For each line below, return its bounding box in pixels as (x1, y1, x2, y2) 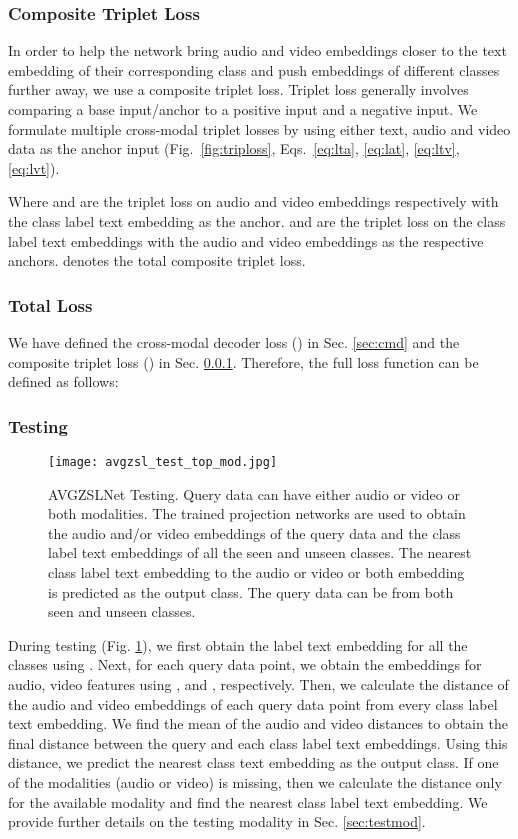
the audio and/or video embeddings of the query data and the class (48, 522, 461, 543)
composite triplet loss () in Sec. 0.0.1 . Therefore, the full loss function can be (8, 351, 479, 372)
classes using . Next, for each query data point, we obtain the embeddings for (8, 654, 482, 675)
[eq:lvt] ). (8, 157, 60, 178)
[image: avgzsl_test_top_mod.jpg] (48, 454, 278, 469)
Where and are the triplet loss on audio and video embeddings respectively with (8, 191, 499, 212)
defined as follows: (8, 371, 119, 392)
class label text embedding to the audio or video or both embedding (48, 562, 465, 582)
